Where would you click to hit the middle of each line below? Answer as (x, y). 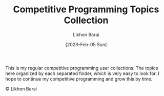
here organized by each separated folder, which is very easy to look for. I (83, 73)
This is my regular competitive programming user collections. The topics (82, 68)
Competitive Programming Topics (86, 9)
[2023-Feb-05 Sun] (86, 44)
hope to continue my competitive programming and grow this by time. (79, 79)
